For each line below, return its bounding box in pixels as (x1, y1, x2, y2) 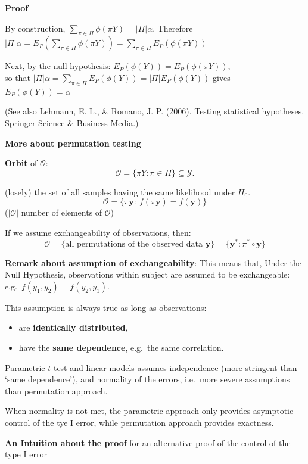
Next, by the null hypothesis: (5, 60, 111, 72)
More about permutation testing (5, 136, 141, 149)
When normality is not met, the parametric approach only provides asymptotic (5, 404, 294, 417)
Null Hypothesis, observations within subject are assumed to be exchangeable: (5, 268, 290, 281)
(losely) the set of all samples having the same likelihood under (5, 185, 235, 198)
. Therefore (153, 21, 193, 34)
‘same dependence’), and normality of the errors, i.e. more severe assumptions (5, 373, 290, 385)
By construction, (5, 21, 66, 34)
